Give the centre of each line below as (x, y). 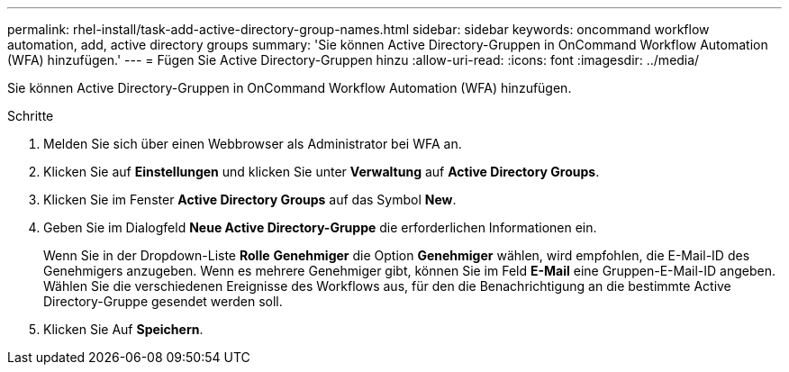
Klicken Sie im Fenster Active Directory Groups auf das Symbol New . (250, 200)
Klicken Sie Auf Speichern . (123, 329)
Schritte (31, 116)
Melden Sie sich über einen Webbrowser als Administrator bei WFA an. (253, 144)
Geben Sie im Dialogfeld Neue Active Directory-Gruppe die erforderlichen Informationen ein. (320, 227)
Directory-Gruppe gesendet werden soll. (163, 301)
